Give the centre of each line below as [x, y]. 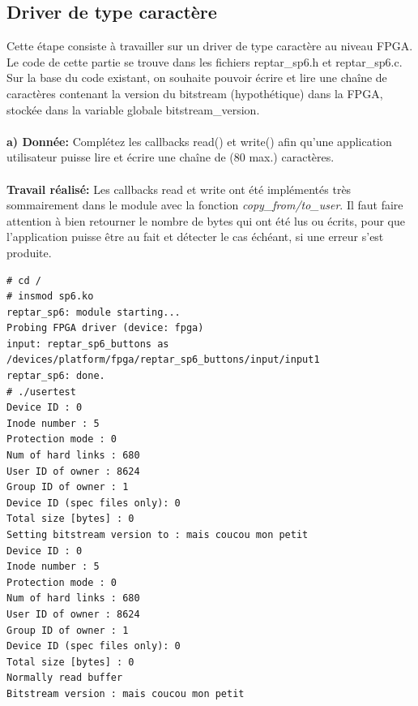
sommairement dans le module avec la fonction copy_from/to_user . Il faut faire [205, 205]
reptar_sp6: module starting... [94, 312]
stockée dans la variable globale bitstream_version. [133, 109]
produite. [29, 252]
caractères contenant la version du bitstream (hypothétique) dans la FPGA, [195, 93]
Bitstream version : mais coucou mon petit [126, 693]
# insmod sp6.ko [50, 297]
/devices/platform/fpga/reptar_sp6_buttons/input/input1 [163, 360]
